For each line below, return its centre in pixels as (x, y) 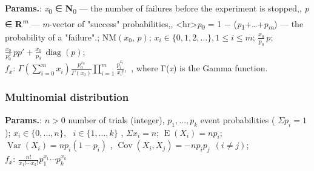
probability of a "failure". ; (52, 37)
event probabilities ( (238, 119)
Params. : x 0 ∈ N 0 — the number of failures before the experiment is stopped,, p (157, 9)
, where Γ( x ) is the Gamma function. (199, 68)
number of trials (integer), (116, 119)
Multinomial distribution (67, 97)
